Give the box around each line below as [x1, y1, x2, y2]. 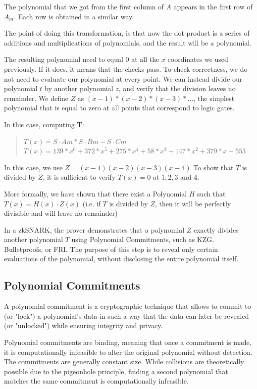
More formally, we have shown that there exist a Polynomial [4, 188, 187, 198]
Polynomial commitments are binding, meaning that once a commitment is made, [4, 337, 252, 347]
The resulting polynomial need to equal [4, 54, 123, 64]
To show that [193, 162, 234, 172]
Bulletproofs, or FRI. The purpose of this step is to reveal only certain [4, 243, 218, 254]
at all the [131, 54, 159, 64]
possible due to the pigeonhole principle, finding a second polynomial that [4, 366, 228, 376]
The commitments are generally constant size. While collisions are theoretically [4, 356, 244, 367]
